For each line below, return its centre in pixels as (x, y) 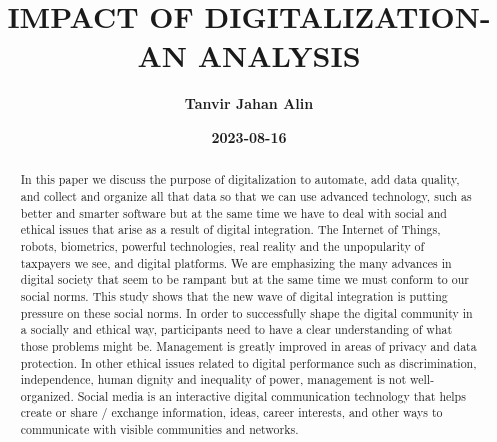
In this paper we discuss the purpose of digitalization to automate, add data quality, (240, 179)
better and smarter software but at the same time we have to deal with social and (233, 212)
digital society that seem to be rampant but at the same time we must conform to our (244, 279)
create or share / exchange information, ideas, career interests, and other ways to (231, 412)
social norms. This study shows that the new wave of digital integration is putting (234, 295)
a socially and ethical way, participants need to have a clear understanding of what (236, 329)
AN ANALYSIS (249, 55)
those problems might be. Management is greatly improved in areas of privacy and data (248, 345)
